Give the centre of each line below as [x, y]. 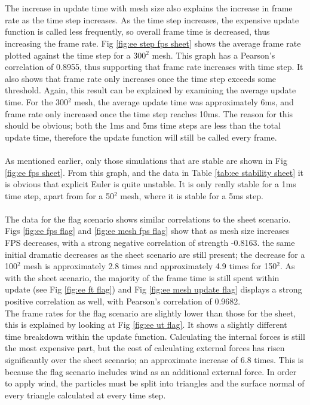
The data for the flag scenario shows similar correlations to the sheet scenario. [148, 219]
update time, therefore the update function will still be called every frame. [141, 137]
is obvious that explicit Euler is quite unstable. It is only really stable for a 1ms [151, 184]
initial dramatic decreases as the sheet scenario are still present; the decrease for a [155, 254]
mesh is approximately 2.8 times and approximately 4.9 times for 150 [150, 266]
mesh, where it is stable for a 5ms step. [192, 195]
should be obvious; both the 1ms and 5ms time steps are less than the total [143, 125]
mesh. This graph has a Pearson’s [214, 55]
